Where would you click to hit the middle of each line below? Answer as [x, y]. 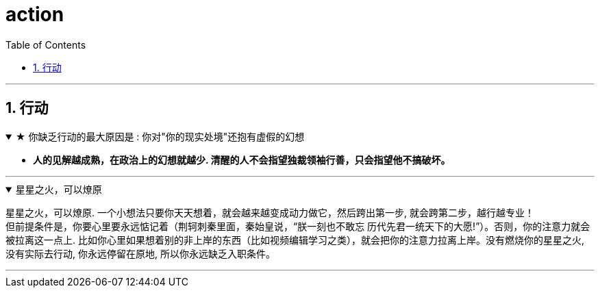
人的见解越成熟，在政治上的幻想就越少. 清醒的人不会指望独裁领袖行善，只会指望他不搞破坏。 [242, 160]
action [35, 14]
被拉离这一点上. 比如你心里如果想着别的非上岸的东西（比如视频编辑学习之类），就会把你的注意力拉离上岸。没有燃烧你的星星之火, [295, 240]
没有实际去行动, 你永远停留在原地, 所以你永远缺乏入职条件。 [140, 253]
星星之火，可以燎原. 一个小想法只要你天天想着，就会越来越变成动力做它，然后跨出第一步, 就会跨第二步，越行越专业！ [270, 212]
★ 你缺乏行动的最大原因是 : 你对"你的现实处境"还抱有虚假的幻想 [160, 136]
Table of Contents [46, 44]
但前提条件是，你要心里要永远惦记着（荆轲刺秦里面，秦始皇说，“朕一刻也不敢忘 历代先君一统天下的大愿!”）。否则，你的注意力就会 [298, 226]
